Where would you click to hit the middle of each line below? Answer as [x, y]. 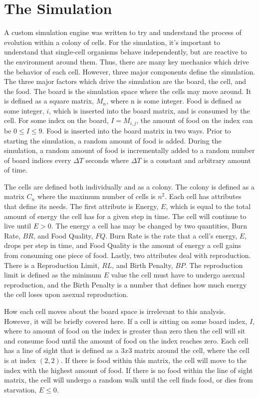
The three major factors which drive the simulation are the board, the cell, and [125, 81]
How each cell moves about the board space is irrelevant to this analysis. [115, 311]
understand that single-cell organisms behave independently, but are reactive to [126, 52]
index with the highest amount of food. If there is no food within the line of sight [129, 370]
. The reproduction [214, 265]
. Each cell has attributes [203, 196]
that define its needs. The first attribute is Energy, [81, 206]
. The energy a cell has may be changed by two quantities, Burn [149, 226]
